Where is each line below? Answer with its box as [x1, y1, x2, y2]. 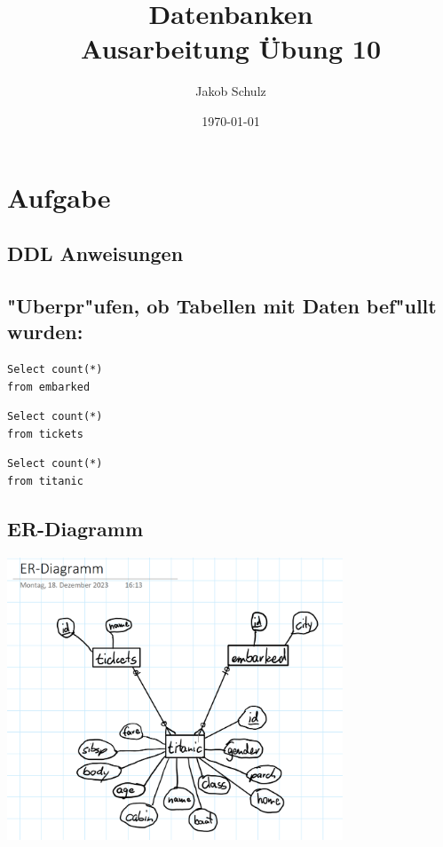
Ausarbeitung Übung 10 [80, 30, 382, 67]
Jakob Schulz [195, 82, 266, 100]
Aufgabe [7, 178, 111, 215]
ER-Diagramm [7, 515, 144, 542]
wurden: [7, 318, 83, 345]
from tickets [7, 427, 83, 440]
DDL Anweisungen [7, 240, 184, 267]
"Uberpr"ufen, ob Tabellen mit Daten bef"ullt [7, 291, 437, 319]
